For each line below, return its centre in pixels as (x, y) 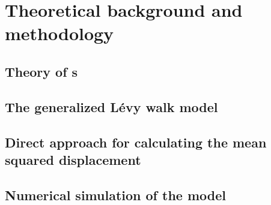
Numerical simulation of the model (115, 195)
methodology (59, 33)
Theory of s (41, 71)
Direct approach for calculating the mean (136, 142)
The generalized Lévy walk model (111, 106)
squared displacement (73, 159)
